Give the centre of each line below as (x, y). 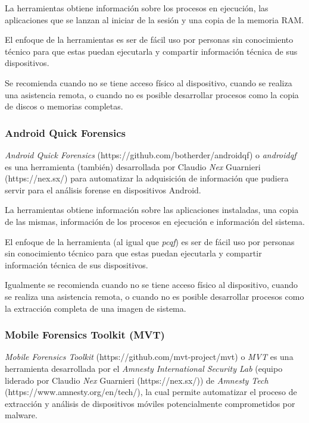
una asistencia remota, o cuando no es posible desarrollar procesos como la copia (152, 94)
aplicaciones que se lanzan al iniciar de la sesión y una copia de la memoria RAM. (154, 19)
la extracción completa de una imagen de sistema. (96, 308)
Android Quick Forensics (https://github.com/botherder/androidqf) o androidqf (151, 154)
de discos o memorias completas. (64, 106)
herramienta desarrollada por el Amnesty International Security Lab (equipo (144, 368)
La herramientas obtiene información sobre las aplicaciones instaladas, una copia (152, 210)
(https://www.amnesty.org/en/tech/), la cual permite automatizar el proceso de (151, 392)
